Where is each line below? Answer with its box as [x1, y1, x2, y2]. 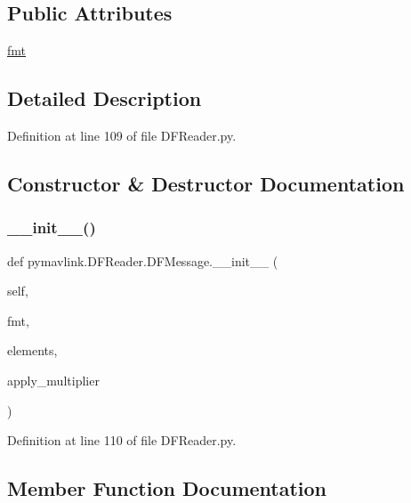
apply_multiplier [7, 370, 100, 389]
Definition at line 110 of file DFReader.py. [7, 431, 237, 450]
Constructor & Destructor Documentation [7, 169, 405, 197]
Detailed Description [7, 85, 202, 112]
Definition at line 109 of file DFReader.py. [7, 126, 237, 144]
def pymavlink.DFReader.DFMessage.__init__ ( [7, 251, 278, 270]
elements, [7, 341, 58, 360]
